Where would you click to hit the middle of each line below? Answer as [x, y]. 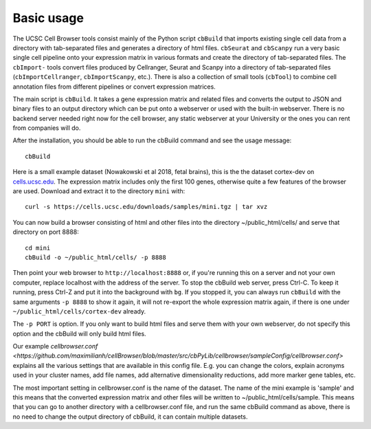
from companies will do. [47, 128]
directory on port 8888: [46, 232]
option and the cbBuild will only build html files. [80, 333]
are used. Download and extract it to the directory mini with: [99, 191]
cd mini [38, 248]
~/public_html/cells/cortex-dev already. [79, 311]
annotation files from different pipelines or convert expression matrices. [114, 87]
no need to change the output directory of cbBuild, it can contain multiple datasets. [130, 417]
